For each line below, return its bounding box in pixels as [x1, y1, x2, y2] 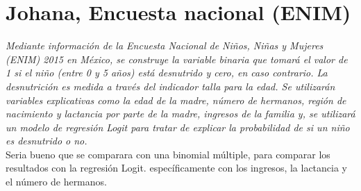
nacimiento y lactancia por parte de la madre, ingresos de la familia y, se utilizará [6, 106, 355, 121]
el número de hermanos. [6, 174, 107, 189]
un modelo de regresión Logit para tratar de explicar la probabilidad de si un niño [6, 119, 350, 134]
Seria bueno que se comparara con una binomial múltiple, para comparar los [6, 147, 330, 161]
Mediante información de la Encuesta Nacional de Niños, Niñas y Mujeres [6, 38, 324, 53]
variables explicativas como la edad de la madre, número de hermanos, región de [6, 92, 346, 107]
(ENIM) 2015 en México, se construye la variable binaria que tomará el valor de [6, 51, 348, 66]
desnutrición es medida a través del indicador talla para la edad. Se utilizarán [6, 78, 335, 93]
